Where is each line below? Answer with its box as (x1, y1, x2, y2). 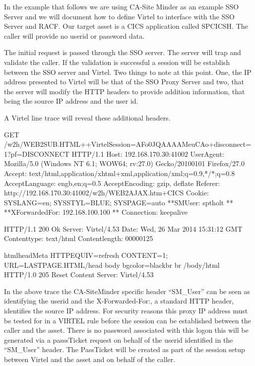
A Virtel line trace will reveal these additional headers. (4, 112, 171, 122)
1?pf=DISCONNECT (4, 148, 69, 159)
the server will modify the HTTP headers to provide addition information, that (4, 86, 245, 96)
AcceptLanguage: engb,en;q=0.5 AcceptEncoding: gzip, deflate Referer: (4, 178, 220, 188)
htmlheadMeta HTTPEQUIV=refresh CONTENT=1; (4, 250, 168, 260)
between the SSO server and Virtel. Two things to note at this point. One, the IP (4, 66, 252, 77)
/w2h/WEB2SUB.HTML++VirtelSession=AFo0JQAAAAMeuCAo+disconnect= (4, 139, 252, 149)
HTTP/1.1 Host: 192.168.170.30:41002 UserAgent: (71, 148, 224, 159)
